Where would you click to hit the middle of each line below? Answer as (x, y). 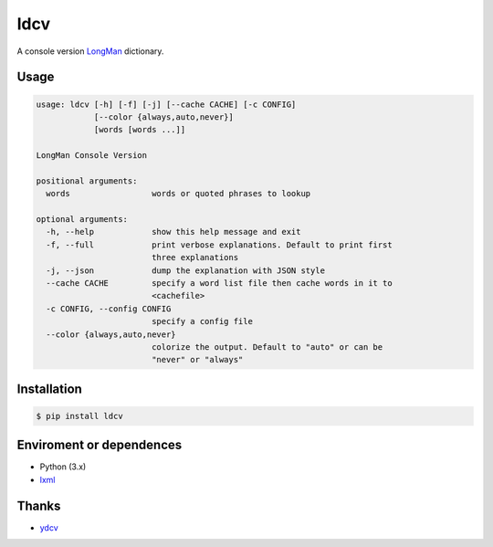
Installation (49, 389)
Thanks (39, 505)
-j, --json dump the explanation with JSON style (186, 270)
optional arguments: (82, 220)
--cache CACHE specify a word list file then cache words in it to (219, 284)
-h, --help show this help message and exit (173, 232)
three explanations (195, 258)
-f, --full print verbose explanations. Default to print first (219, 245)
